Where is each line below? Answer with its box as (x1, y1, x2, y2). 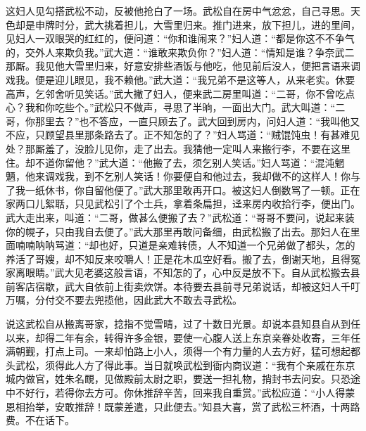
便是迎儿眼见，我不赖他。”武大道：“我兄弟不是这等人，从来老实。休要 (34, 72, 355, 86)
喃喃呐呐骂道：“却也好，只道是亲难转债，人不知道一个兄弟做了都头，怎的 (15, 238, 355, 252)
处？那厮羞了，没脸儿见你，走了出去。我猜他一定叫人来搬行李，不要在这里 (6, 141, 351, 155)
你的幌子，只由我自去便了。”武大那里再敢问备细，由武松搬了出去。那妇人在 (6, 224, 351, 238)
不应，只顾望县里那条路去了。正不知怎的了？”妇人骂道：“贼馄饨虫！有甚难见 (6, 127, 360, 142)
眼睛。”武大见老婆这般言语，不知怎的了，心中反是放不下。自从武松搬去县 (25, 265, 360, 280)
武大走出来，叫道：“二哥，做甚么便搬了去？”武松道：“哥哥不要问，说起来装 (6, 210, 355, 224)
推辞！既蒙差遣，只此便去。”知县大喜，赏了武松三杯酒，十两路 (74, 399, 360, 413)
